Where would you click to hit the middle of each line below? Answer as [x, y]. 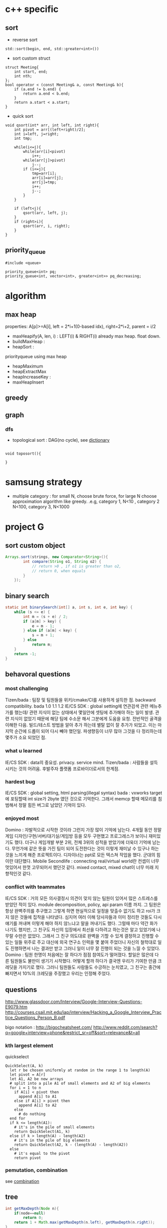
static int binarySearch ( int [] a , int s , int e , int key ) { [69, 607]
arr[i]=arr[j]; [48, 178]
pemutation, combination [36, 1170]
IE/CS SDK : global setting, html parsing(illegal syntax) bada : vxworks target [84, 793]
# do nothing [32, 1114]
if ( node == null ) [30, 1213]
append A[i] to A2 [37, 1105]
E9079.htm [16, 1007]
